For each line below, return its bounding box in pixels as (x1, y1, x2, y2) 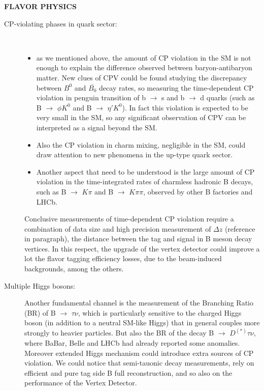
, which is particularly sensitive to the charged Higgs (78, 307, 242, 318)
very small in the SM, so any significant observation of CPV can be (36, 112, 246, 123)
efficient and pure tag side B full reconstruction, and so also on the (24, 367, 233, 378)
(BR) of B (24, 307, 56, 318)
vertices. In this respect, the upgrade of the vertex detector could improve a (24, 243, 260, 254)
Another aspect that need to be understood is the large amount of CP (36, 166, 255, 177)
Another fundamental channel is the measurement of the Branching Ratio (24, 297, 253, 308)
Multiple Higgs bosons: (4, 280, 75, 291)
